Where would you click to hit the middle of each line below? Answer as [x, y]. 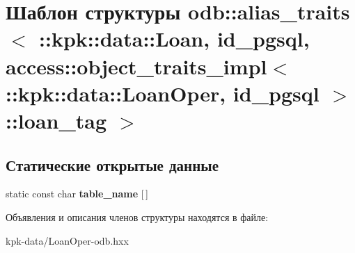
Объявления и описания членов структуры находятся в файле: [137, 217]
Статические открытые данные [112, 164]
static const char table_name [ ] [77, 194]
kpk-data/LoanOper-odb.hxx [67, 240]
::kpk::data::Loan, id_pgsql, [174, 39]
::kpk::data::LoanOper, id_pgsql [163, 93]
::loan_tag [56, 120]
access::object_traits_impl [136, 66]
